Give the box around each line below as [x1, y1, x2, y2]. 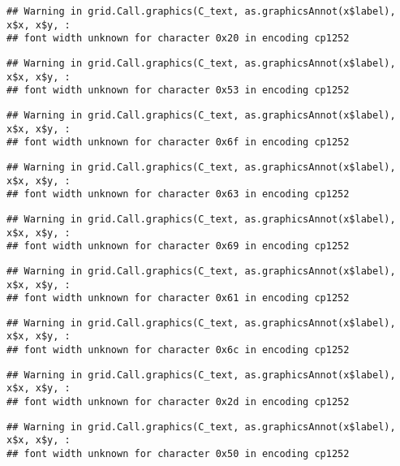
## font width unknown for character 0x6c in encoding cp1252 [6, 344, 350, 356]
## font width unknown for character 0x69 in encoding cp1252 [6, 240, 350, 252]
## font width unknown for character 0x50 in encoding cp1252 [6, 448, 350, 460]
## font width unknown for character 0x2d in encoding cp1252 [6, 396, 350, 408]
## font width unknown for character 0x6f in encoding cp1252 [6, 136, 350, 149]
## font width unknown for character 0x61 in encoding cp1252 [6, 292, 350, 304]
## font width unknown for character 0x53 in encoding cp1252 [6, 84, 350, 97]
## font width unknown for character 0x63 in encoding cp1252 [6, 188, 350, 201]
